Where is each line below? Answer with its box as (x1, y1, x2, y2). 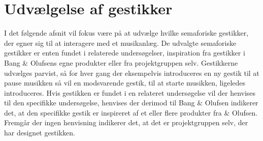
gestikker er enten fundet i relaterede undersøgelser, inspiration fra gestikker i (4, 47, 245, 58)
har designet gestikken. (4, 127, 75, 138)
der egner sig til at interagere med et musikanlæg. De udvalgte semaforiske (4, 37, 237, 48)
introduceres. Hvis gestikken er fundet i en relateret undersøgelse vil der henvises (4, 87, 256, 98)
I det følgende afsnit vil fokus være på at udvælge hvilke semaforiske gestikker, (4, 27, 249, 38)
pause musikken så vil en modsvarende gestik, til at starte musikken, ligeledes (4, 77, 246, 88)
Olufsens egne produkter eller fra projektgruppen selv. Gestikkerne (30, 57, 238, 68)
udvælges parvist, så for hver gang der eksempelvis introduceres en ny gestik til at (4, 67, 259, 78)
